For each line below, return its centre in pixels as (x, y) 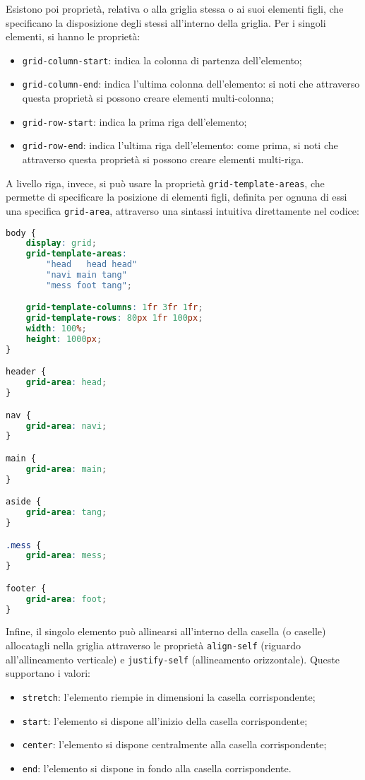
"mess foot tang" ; (89, 285)
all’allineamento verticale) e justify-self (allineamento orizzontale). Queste (173, 659)
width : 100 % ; (56, 329)
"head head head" (92, 265)
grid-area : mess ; (66, 556)
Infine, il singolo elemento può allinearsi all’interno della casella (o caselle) (166, 631)
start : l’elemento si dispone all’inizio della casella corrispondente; (165, 720)
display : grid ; (61, 243)
